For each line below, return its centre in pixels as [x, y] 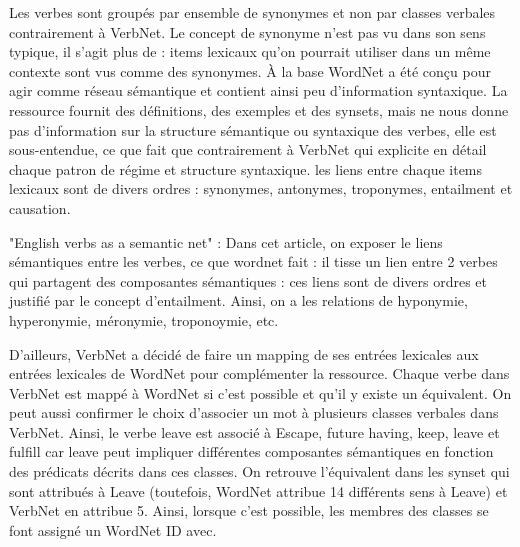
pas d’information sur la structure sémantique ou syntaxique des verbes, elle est [253, 129]
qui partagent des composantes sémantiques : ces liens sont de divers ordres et [248, 280]
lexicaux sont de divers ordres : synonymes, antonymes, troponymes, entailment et [261, 188]
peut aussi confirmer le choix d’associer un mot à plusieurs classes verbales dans [254, 412]
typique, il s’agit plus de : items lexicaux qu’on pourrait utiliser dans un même [250, 51]
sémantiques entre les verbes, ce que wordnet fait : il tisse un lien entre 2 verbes [253, 261]
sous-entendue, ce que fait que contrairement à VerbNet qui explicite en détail [248, 149]
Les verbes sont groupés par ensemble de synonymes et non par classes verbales [252, 12]
